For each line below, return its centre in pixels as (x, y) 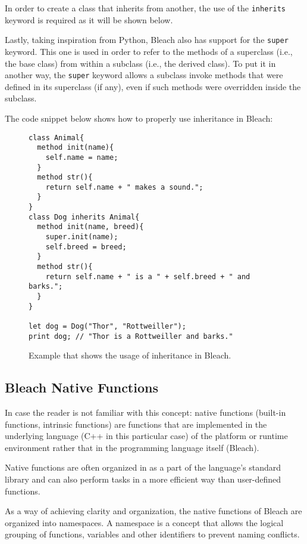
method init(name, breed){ (90, 227)
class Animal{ (57, 137)
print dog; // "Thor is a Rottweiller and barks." (131, 336)
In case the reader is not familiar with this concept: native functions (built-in (145, 412)
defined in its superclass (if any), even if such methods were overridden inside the (153, 86)
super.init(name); (82, 237)
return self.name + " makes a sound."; (124, 187)
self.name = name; (82, 157)
